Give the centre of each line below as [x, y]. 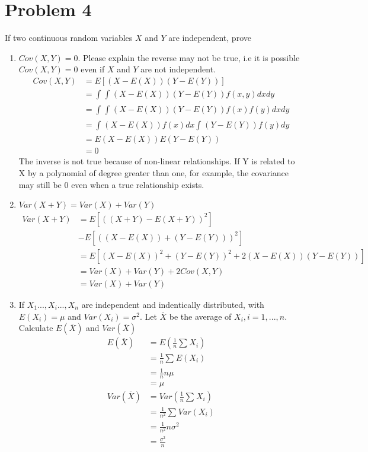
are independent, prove [210, 38]
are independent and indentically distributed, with [173, 305]
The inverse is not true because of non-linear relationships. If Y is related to [157, 161]
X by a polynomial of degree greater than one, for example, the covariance [153, 173]
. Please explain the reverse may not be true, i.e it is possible [189, 57]
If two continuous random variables [69, 38]
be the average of [200, 316]
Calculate [36, 328]
